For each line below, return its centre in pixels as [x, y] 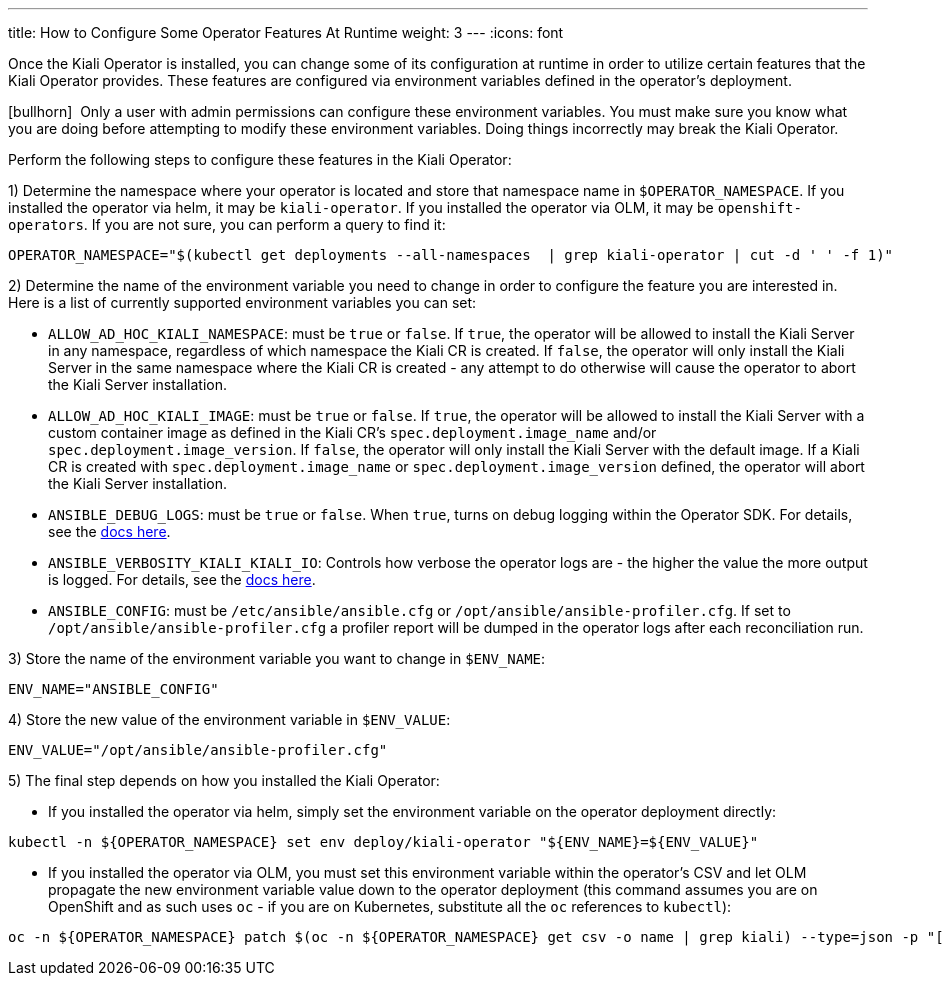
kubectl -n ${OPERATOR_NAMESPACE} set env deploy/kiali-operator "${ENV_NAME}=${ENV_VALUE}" [383, 842]
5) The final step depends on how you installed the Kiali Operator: [224, 780]
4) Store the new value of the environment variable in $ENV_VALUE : [229, 719]
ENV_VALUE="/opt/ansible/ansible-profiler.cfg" [198, 750]
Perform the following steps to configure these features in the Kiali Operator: [260, 159]
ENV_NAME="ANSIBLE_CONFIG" [113, 689]
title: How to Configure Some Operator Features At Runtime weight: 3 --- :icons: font [286, 32]
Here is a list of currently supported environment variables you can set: [242, 302]
